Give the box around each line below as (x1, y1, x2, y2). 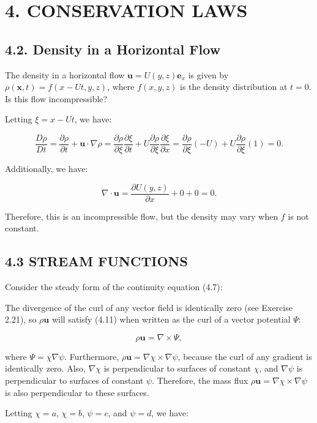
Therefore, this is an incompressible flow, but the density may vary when (5, 209, 278, 222)
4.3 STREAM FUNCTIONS (5, 252, 188, 271)
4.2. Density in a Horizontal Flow (5, 39, 221, 58)
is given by (188, 68, 229, 81)
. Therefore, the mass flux (152, 374, 248, 387)
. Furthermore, (64, 350, 119, 362)
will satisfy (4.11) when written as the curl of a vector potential (51, 313, 291, 326)
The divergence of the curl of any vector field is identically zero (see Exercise (5, 301, 293, 313)
